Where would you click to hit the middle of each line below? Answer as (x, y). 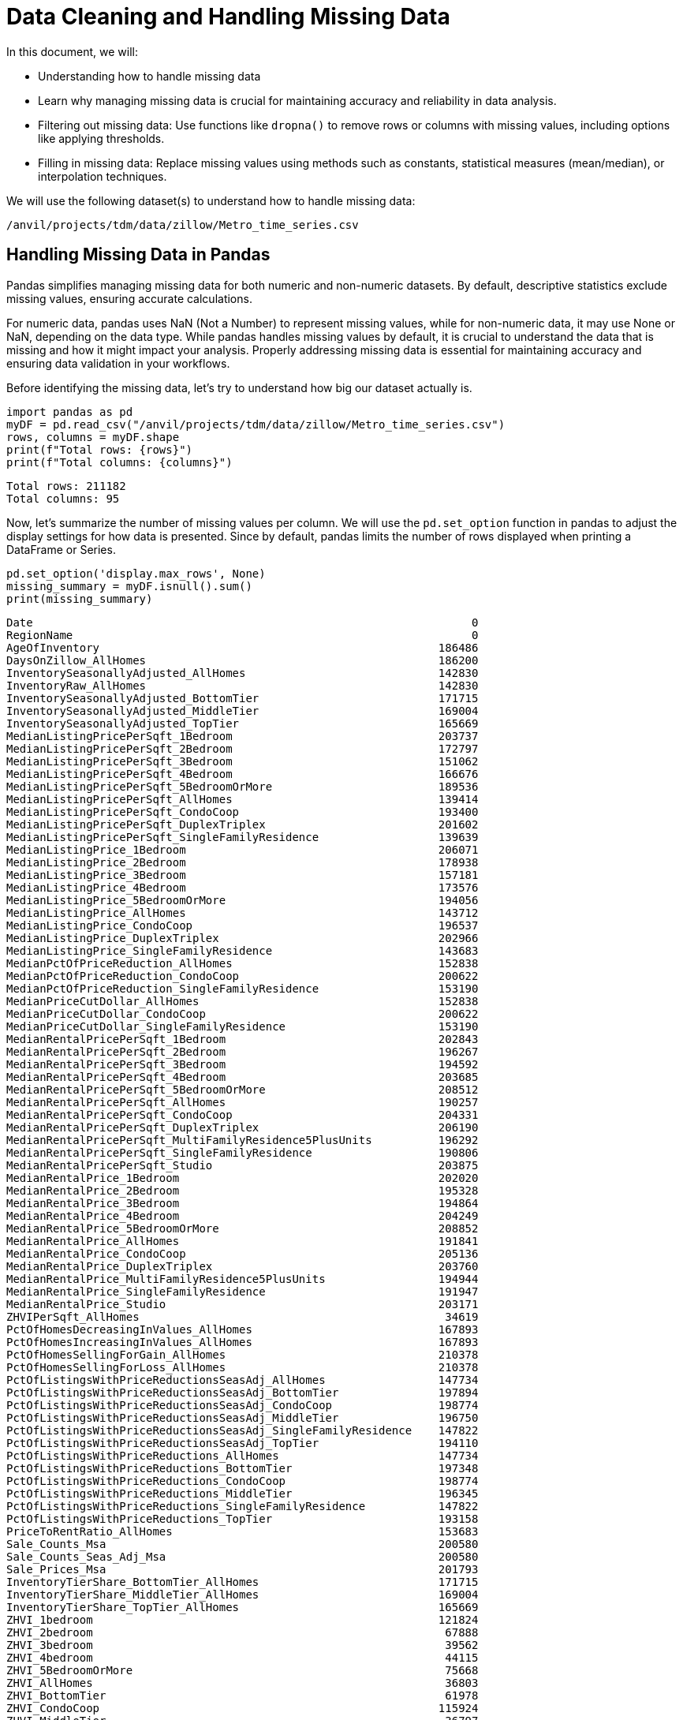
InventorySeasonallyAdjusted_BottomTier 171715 (243, 698)
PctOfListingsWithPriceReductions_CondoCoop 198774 (243, 1481)
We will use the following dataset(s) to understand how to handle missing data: (211, 200)
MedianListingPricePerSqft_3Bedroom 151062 (243, 761)
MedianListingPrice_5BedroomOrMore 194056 (243, 900)
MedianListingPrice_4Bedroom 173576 (243, 887)
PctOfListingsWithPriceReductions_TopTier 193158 (243, 1518)
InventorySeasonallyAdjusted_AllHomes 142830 (243, 673)
